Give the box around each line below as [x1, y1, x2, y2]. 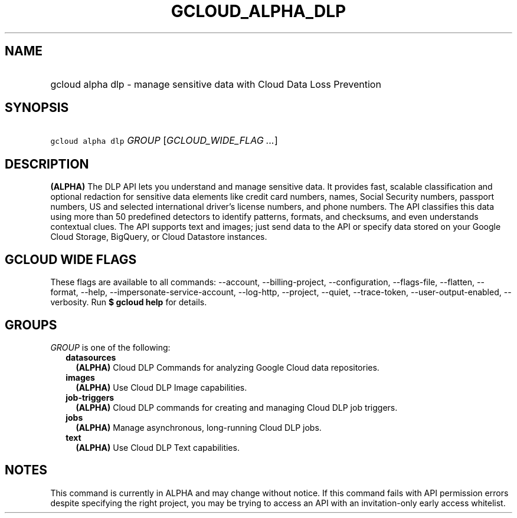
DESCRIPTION [5, 156, 89, 171]
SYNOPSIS [5, 100, 69, 116]
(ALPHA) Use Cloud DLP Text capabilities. [76, 442, 240, 453]
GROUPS [5, 317, 57, 332]
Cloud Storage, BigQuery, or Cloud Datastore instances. [50, 232, 267, 242]
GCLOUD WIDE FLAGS [5, 252, 137, 267]
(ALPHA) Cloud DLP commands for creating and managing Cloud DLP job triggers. [76, 402, 398, 413]
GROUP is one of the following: [50, 342, 171, 352]
